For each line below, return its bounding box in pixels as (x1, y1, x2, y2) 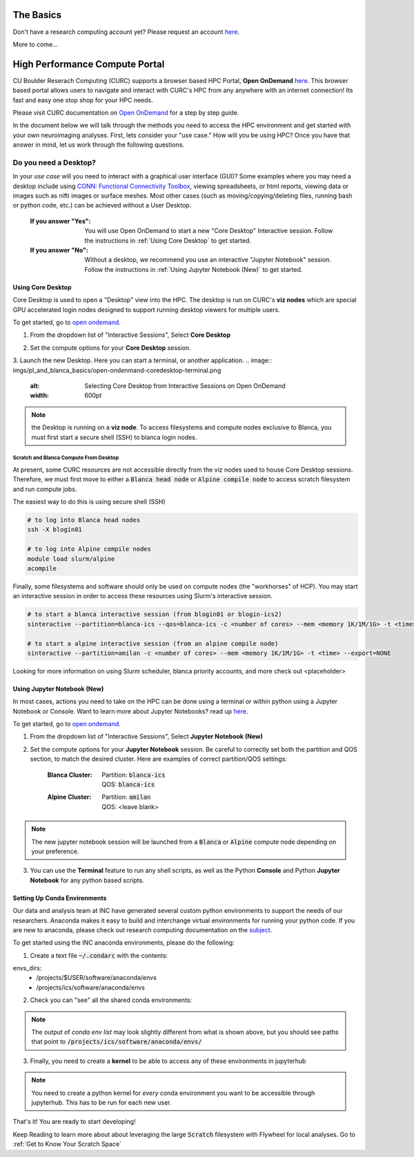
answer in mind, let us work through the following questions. (12, 140, 185, 149)
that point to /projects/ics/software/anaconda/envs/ (31, 1037, 203, 1046)
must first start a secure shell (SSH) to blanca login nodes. (31, 433, 197, 441)
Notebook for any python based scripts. (30, 876, 144, 885)
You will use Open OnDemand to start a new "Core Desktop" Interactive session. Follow (84, 227, 333, 235)
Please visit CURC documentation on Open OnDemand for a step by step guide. (12, 108, 239, 117)
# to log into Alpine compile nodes (27, 545, 152, 553)
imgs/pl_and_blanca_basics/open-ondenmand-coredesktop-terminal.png (12, 366, 221, 374)
